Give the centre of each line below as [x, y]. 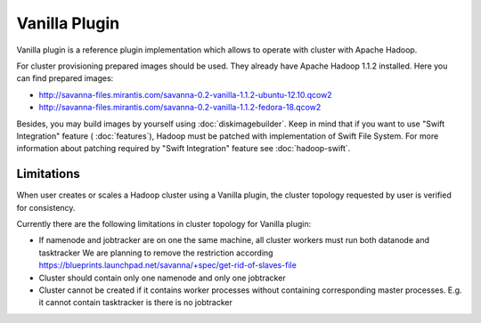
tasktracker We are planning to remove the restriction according [156, 253]
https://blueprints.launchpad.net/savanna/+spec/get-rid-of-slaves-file [168, 265]
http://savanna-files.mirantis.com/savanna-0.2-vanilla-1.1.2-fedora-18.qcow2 [180, 108]
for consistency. [46, 207]
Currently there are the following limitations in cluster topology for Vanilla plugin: [164, 223]
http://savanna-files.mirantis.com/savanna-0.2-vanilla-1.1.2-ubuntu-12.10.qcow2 [186, 94]
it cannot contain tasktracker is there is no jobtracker [136, 303]
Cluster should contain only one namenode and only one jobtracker [162, 278]
